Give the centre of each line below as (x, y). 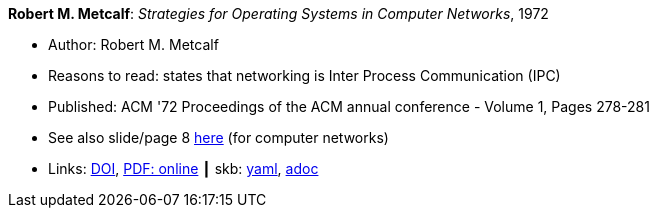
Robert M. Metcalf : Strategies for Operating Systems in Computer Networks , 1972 (278, 13)
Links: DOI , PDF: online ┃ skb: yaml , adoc (183, 168)
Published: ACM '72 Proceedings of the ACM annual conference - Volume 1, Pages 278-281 (349, 106)
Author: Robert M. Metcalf (133, 44)
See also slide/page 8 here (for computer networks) (218, 137)
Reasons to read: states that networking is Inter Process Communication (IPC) (304, 75)
